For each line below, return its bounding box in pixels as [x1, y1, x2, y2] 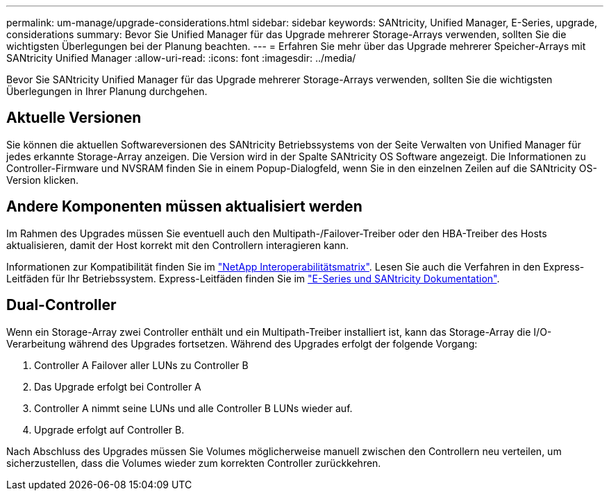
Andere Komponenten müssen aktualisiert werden [6, 198, 362, 216]
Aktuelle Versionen [6, 109, 142, 127]
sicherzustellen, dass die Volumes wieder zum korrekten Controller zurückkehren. [6, 456, 381, 469]
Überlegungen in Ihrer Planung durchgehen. [6, 85, 208, 97]
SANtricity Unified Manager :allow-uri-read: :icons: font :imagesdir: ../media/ [6, 52, 356, 64]
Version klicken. [6, 173, 79, 186]
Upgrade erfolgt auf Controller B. [34, 423, 185, 436]
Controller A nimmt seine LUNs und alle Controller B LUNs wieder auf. [34, 402, 353, 414]
